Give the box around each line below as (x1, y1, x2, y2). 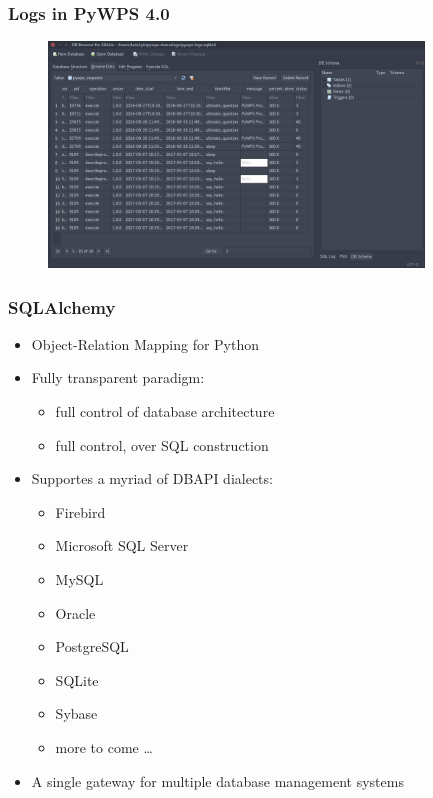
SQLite (55, 669, 99, 690)
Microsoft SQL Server (55, 535, 189, 556)
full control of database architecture (55, 400, 275, 421)
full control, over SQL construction (55, 434, 269, 455)
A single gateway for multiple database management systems (31, 770, 404, 791)
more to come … (55, 736, 153, 757)
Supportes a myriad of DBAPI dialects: (31, 468, 273, 489)
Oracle (55, 602, 96, 623)
